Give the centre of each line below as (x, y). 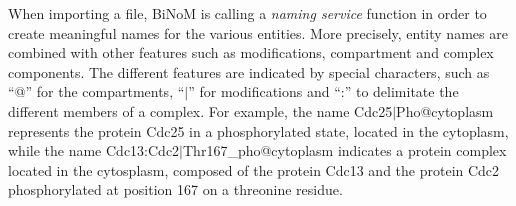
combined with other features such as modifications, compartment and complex (251, 52)
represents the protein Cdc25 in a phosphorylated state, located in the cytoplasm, (258, 130)
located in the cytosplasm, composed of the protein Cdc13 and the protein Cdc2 (254, 169)
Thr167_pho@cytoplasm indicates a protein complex (345, 150)
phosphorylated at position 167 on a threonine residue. (175, 189)
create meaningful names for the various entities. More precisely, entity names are (258, 32)
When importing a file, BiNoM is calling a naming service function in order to (247, 13)
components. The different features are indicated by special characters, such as (249, 71)
